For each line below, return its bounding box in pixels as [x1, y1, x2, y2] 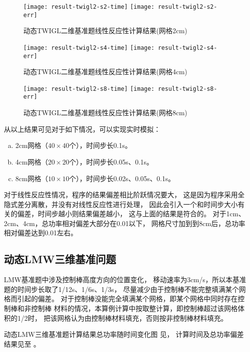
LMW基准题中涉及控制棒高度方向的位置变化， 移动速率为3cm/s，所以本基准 [4, 274, 247, 285]
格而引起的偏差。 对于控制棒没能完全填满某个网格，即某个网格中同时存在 [4, 293, 238, 304]
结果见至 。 [4, 338, 40, 349]
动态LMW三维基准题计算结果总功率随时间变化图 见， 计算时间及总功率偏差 [4, 329, 244, 339]
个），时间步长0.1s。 [69, 140, 132, 150]
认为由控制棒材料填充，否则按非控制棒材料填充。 [71, 312, 228, 323]
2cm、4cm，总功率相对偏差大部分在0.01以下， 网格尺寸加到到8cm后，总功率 [4, 218, 246, 228]
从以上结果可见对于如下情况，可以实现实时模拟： [4, 124, 161, 134]
